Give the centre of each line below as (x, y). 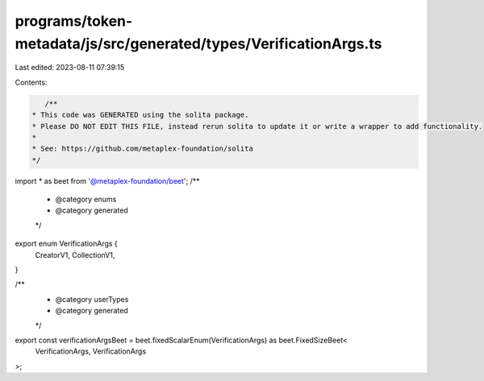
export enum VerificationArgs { (67, 244)
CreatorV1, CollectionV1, (75, 255)
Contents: (31, 82)
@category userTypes (92, 299)
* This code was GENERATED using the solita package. (140, 115)
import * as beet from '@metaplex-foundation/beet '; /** (107, 180)
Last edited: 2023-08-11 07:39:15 (70, 68)
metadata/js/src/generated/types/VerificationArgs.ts (198, 43)
